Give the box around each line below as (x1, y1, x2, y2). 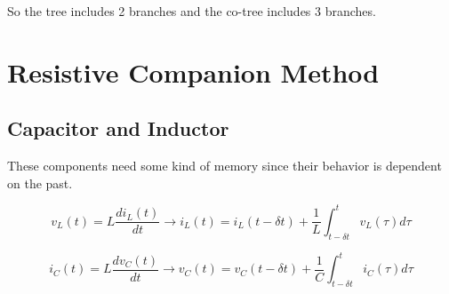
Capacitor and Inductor (7, 115, 229, 142)
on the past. (7, 173, 73, 192)
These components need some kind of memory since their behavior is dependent (7, 156, 442, 175)
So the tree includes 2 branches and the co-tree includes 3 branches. (7, 2, 376, 20)
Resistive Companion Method (7, 53, 380, 90)
